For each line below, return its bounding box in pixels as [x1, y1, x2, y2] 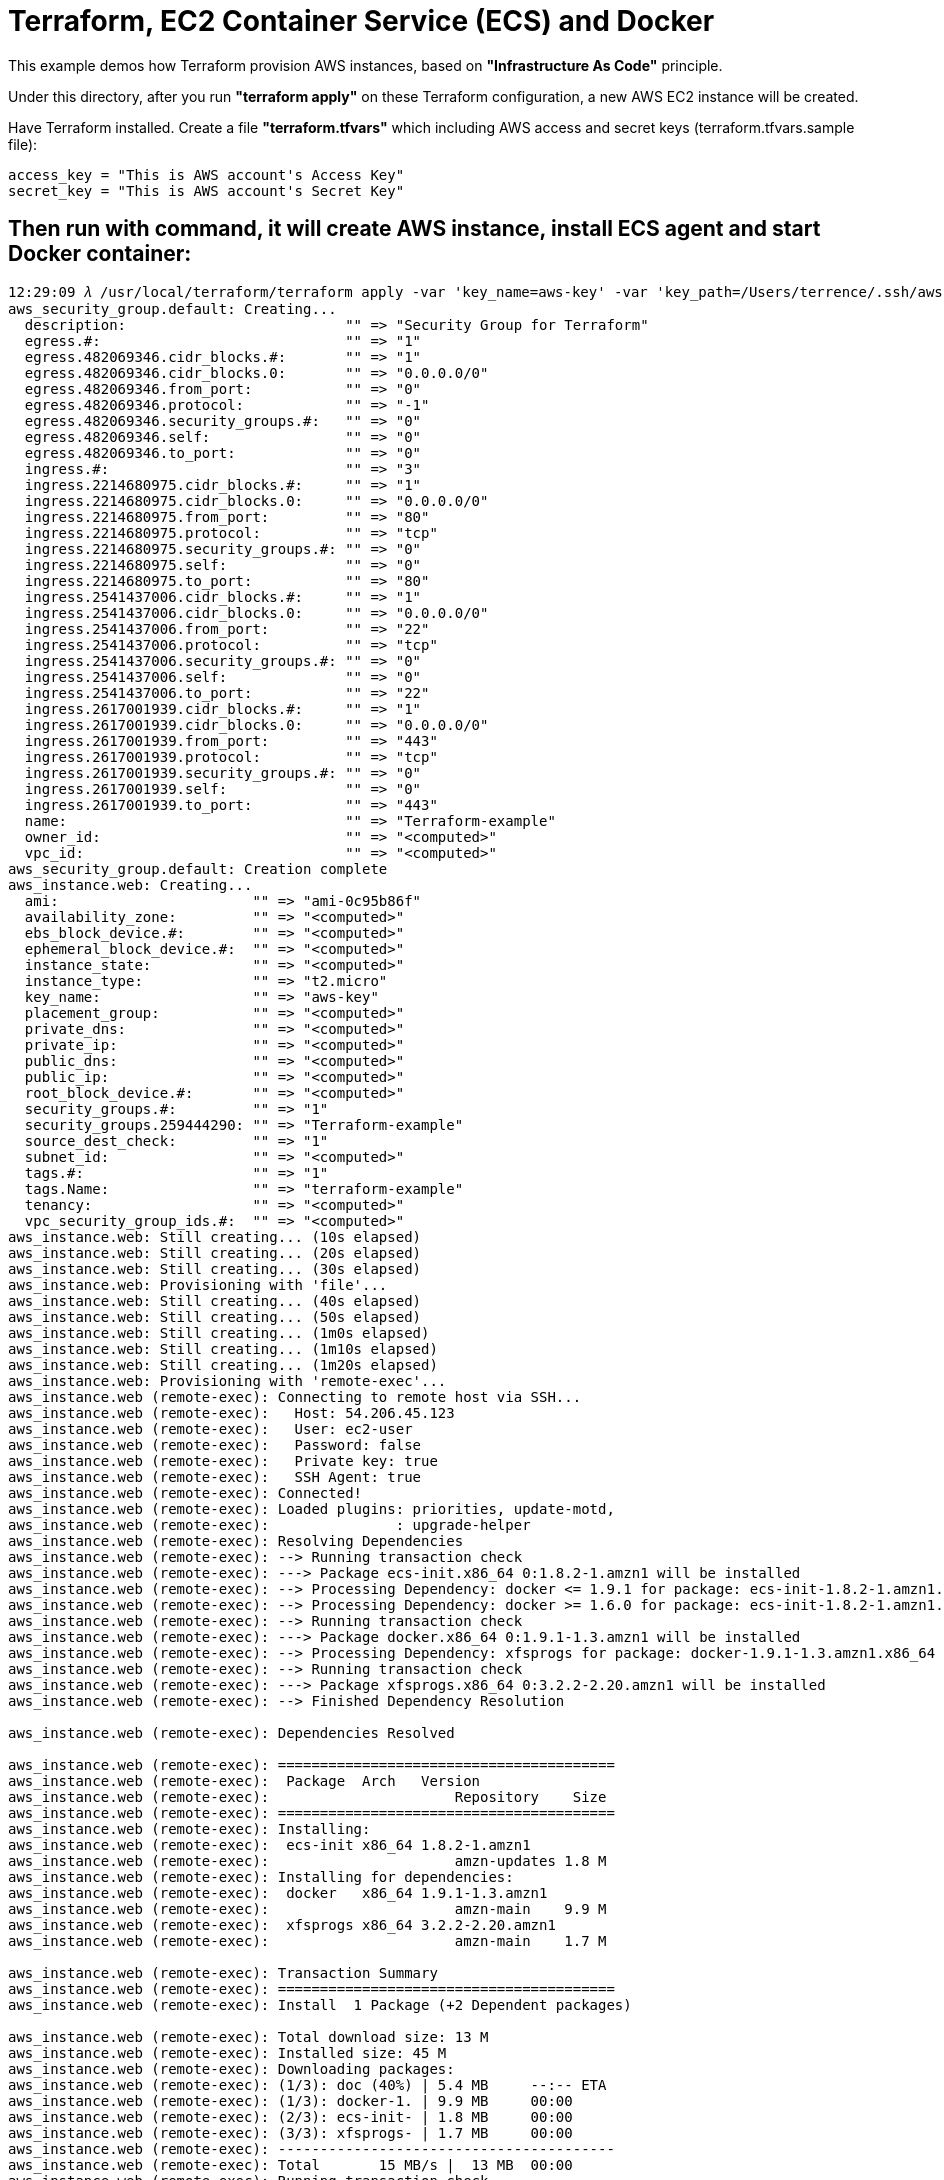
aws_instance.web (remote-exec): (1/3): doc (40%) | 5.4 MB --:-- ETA [8, 2076, 607, 2093]
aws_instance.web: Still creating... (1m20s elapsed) [8, 1356, 438, 1373]
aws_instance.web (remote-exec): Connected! [8, 1484, 363, 1501]
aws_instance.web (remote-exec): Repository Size [8, 1788, 607, 1805]
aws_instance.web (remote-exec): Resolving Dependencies [8, 1532, 464, 1549]
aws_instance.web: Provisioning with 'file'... [8, 1276, 388, 1293]
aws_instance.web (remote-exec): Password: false [8, 1436, 422, 1453]
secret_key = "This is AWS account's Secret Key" [8, 182, 405, 199]
